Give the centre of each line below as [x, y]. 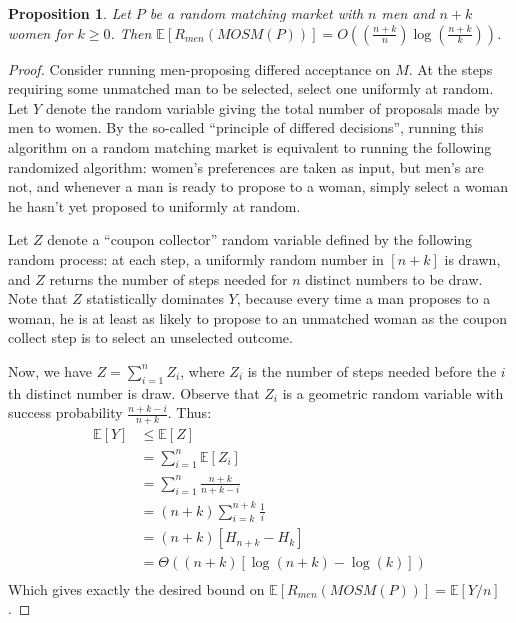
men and [408, 13]
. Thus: [189, 412]
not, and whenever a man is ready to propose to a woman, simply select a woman [258, 186]
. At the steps [450, 68]
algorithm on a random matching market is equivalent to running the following [250, 146]
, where [202, 370]
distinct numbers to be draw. [394, 278]
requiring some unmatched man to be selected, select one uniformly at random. [251, 88]
